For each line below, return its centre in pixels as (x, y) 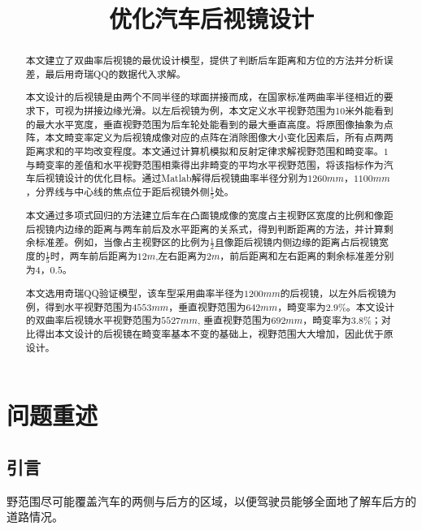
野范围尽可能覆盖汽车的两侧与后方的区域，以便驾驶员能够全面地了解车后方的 (211, 500)
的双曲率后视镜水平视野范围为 (94, 320)
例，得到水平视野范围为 (79, 306)
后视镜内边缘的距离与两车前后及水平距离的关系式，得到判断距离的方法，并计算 (204, 228)
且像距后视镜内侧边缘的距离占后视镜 (297, 242)
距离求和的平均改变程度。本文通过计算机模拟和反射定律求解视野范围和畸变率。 (204, 151)
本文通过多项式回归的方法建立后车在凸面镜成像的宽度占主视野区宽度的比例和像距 (209, 215)
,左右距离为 (181, 256)
